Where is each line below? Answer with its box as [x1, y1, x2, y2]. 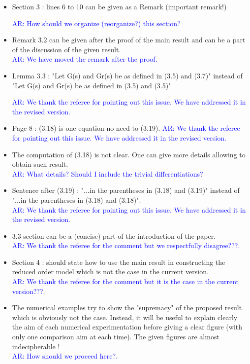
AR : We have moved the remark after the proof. [12, 54, 157, 64]
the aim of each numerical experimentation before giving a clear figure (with [12, 322, 243, 332]
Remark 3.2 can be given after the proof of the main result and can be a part [12, 35, 246, 45]
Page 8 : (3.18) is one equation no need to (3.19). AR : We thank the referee [12, 123, 240, 133]
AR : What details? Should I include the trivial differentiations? [12, 168, 203, 179]
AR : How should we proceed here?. [12, 351, 118, 361]
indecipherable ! [12, 341, 60, 351]
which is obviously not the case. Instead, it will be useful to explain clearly [12, 312, 238, 322]
